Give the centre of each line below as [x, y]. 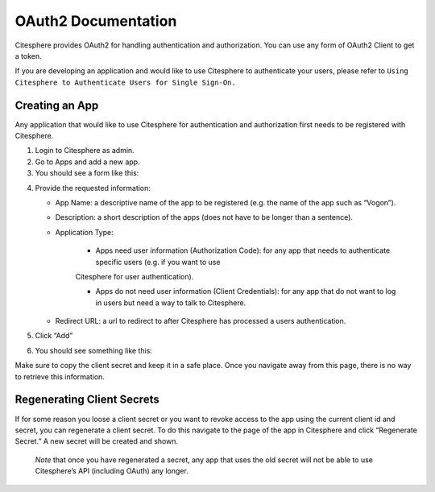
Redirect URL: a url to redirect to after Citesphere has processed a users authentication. [201, 321]
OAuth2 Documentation [96, 21]
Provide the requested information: [93, 188]
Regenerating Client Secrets [87, 400]
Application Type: [84, 232]
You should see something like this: [94, 350]
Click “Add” [54, 336]
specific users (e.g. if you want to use [158, 262]
